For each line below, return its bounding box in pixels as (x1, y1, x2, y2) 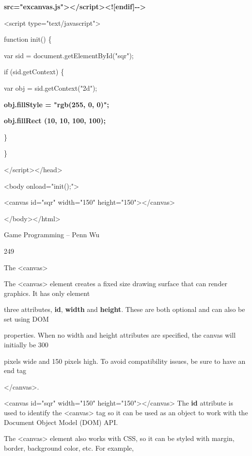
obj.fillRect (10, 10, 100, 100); (4, 115, 106, 126)
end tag (4, 365, 26, 375)
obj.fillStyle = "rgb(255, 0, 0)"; (4, 99, 110, 109)
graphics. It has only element (4, 288, 90, 298)
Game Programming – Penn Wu (4, 229, 99, 240)
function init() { (4, 34, 52, 44)
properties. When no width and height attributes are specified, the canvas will (4, 330, 236, 340)
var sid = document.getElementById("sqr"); (4, 50, 134, 60)
